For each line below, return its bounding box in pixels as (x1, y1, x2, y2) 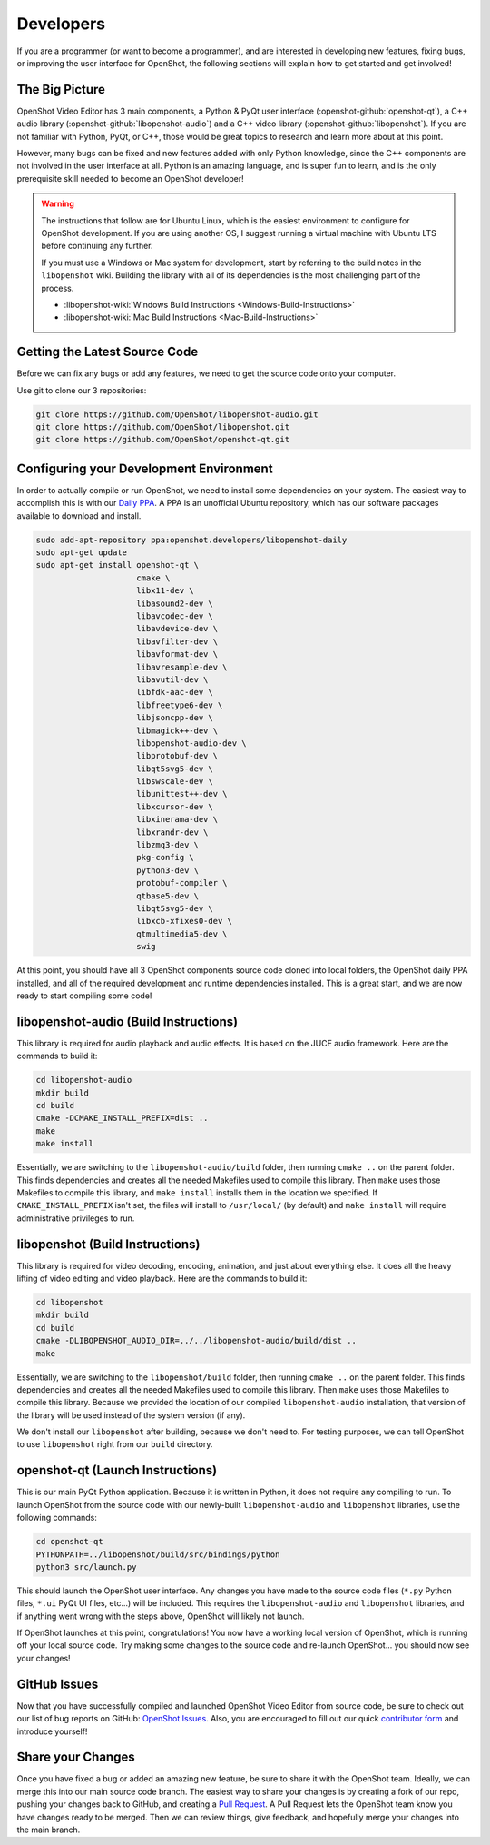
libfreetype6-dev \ (136, 699, 223, 710)
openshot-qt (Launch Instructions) (16, 1463, 218, 1478)
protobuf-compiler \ (136, 878, 228, 888)
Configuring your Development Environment (16, 461, 273, 476)
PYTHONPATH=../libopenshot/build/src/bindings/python (35, 1549, 280, 1560)
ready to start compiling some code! (16, 990, 152, 1001)
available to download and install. (16, 510, 142, 521)
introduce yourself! (16, 1726, 88, 1737)
